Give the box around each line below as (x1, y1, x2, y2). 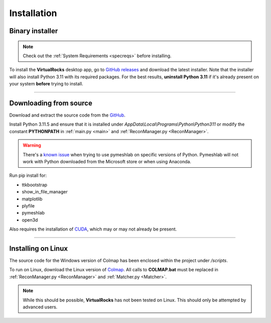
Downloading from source (9, 98, 92, 107)
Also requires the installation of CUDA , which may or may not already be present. (9, 226, 177, 232)
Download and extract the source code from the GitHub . (9, 112, 125, 118)
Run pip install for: (9, 172, 47, 178)
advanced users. (23, 304, 58, 310)
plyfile (22, 202, 35, 208)
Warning (23, 142, 41, 148)
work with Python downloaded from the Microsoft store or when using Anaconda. (23, 158, 192, 164)
